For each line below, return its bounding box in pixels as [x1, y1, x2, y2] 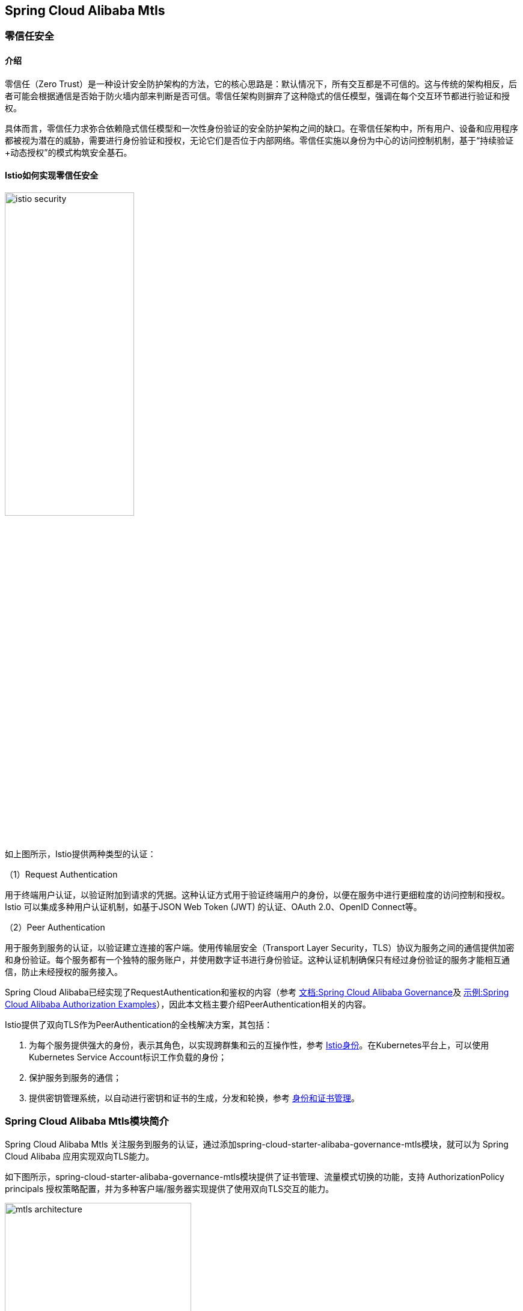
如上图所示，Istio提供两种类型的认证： [5, 848, 156, 859]
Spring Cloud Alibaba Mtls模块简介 [5, 1115, 169, 1128]
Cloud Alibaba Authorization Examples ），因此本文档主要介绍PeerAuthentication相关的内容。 [5, 998, 371, 1009]
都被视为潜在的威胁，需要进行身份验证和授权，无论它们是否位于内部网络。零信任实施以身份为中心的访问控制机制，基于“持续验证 [5, 135, 514, 145]
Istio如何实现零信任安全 [5, 170, 99, 181]
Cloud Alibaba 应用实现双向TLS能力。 [5, 1151, 154, 1161]
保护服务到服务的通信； [29, 1072, 121, 1083]
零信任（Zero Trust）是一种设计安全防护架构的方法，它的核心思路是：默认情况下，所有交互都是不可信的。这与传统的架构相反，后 [5, 78, 518, 89]
